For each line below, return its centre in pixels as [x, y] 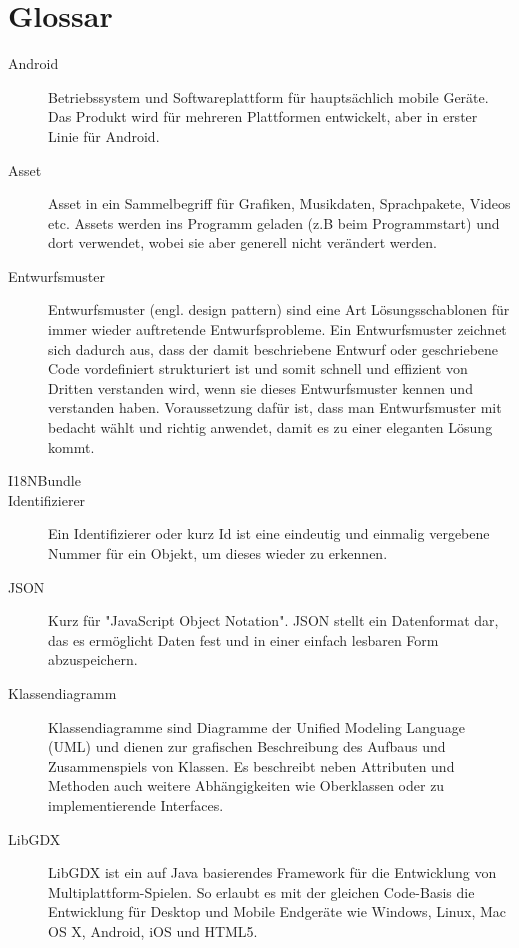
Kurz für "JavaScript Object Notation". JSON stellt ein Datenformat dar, [273, 620]
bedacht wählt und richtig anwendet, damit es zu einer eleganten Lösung [270, 427]
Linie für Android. [104, 135]
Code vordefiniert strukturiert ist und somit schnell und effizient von [258, 368]
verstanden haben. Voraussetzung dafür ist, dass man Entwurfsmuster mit [275, 407]
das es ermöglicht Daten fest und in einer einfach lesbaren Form [243, 639]
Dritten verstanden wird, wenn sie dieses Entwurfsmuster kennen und [260, 387]
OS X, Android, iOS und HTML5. [153, 930]
